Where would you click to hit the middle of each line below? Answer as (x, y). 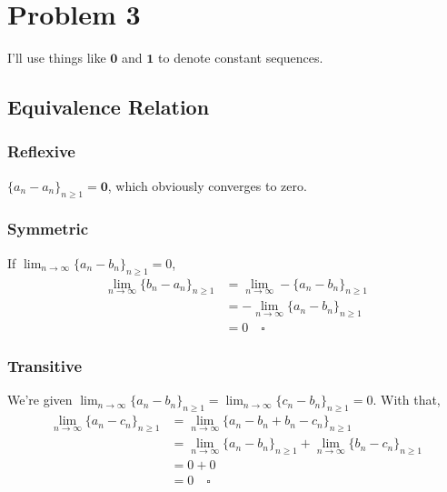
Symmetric (48, 229)
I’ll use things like (57, 58)
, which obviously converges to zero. (207, 185)
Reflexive (41, 151)
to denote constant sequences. (241, 58)
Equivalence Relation (109, 107)
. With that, (407, 400)
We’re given (40, 400)
